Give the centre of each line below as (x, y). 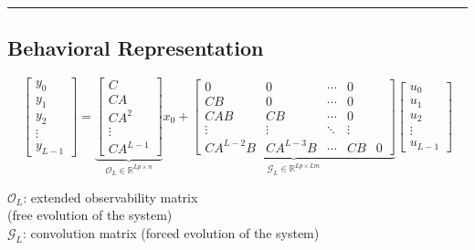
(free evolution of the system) (90, 215)
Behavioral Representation (136, 48)
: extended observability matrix (111, 197)
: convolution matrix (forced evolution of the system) (171, 233)
